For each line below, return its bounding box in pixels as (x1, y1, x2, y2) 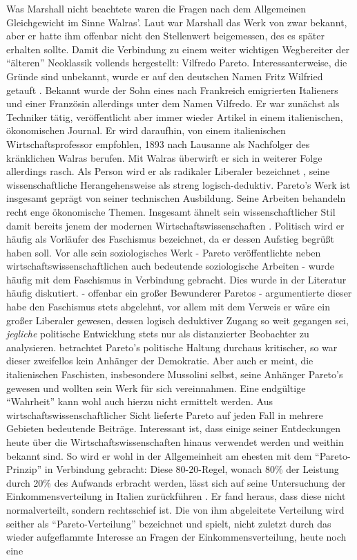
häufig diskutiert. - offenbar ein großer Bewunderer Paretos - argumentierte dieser (6, 286, 352, 300)
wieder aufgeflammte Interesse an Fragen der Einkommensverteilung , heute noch (6, 530, 347, 544)
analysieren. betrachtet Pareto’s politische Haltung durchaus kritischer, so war (6, 339, 338, 354)
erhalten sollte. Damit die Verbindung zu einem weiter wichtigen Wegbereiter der (6, 41, 350, 56)
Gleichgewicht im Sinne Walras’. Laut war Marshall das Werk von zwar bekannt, (6, 15, 347, 29)
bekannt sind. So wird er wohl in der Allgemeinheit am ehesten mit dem (6, 448, 312, 463)
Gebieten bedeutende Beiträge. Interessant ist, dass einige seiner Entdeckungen (6, 421, 341, 436)
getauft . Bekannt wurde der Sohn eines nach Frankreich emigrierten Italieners (6, 82, 338, 97)
